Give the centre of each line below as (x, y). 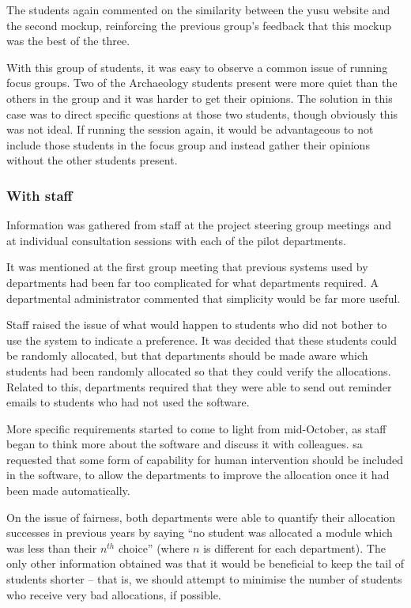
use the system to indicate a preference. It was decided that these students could (202, 340)
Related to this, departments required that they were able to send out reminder (199, 386)
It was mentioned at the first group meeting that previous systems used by (187, 267)
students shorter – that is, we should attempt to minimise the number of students (204, 579)
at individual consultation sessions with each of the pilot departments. (176, 240)
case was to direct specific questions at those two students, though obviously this (202, 113)
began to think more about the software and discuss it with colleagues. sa (185, 444)
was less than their (52, 548)
